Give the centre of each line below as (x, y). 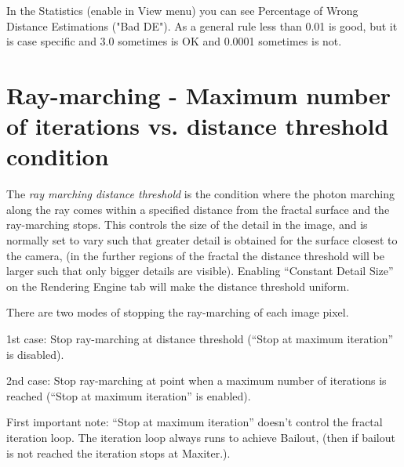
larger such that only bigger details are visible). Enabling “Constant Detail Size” (200, 271)
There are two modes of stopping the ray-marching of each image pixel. (178, 312)
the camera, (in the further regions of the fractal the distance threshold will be (195, 255)
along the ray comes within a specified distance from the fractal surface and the (198, 209)
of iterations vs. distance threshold (198, 126)
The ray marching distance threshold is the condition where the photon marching (200, 194)
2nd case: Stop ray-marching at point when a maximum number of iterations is (197, 380)
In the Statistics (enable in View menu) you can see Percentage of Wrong (182, 10)
